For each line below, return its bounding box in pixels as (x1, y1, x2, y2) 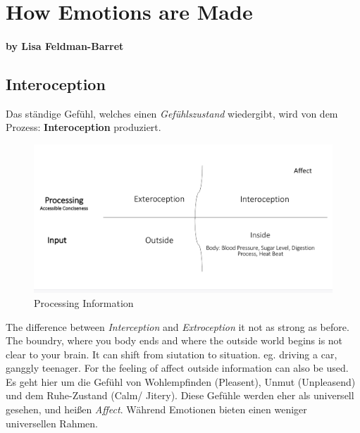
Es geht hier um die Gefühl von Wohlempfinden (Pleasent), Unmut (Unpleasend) (6, 374, 356, 389)
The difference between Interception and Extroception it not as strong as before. (6, 319, 349, 334)
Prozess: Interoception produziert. (6, 120, 161, 134)
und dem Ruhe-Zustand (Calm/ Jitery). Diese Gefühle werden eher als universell (6, 388, 354, 403)
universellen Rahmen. (6, 415, 98, 430)
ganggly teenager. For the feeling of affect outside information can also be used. (6, 360, 349, 375)
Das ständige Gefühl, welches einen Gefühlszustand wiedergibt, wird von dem (6, 106, 338, 120)
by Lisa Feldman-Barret (6, 38, 124, 53)
